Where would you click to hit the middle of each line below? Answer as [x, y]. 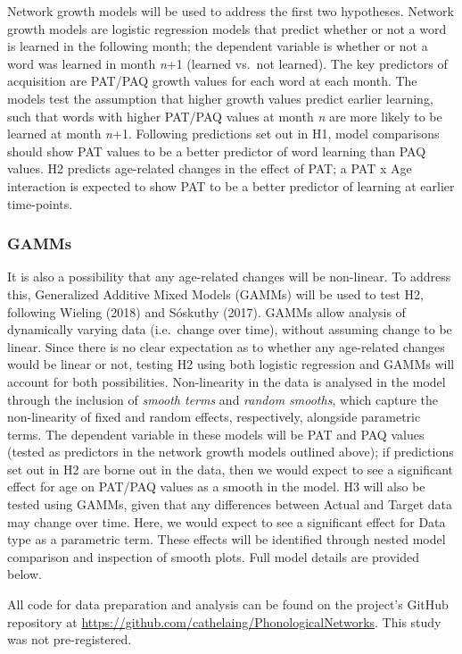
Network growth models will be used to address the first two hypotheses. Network [231, 11]
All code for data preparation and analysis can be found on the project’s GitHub [228, 604]
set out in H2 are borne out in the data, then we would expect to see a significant [230, 469]
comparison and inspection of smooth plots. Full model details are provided [213, 556]
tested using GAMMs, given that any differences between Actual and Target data [230, 504]
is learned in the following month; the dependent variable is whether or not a [218, 46]
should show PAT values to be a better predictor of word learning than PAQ [217, 151]
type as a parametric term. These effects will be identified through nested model [227, 539]
